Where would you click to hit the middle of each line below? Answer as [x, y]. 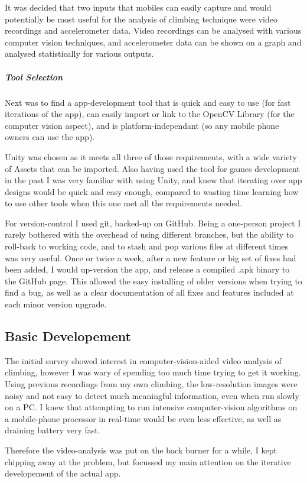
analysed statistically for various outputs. [79, 54]
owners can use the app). [50, 137]
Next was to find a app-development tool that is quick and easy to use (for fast [148, 102]
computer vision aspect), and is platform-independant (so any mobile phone [142, 125]
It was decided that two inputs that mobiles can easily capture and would [138, 7]
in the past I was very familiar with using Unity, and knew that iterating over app [153, 180]
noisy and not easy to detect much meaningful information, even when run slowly [152, 395]
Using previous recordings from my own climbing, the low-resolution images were [151, 384]
